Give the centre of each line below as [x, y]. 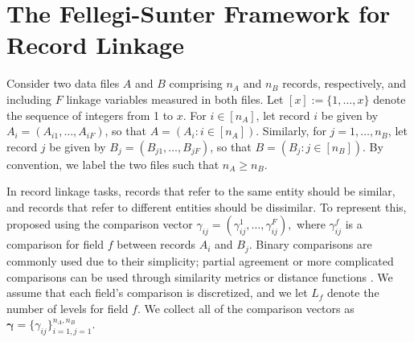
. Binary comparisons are [310, 244]
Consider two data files [63, 83]
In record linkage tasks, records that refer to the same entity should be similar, [201, 191]
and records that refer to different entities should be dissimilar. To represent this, [207, 206]
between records [156, 244]
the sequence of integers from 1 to [90, 115]
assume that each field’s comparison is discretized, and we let [157, 293]
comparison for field [55, 244]
